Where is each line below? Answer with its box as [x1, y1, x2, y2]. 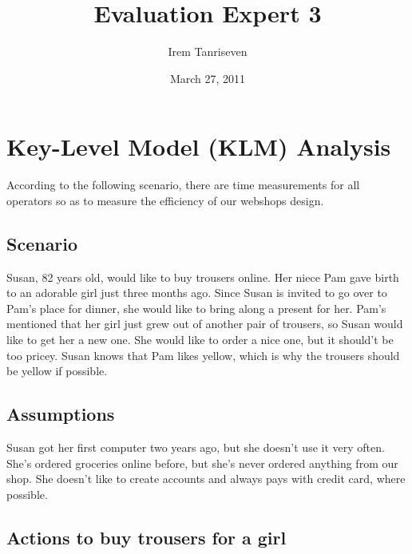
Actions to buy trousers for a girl [6, 524, 287, 549]
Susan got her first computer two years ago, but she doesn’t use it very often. [6, 439, 385, 455]
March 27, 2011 [169, 69, 246, 86]
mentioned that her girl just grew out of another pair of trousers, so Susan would [6, 315, 403, 332]
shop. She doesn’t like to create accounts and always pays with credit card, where [6, 470, 406, 487]
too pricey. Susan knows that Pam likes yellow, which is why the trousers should [6, 346, 400, 363]
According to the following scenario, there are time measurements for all [6, 176, 360, 193]
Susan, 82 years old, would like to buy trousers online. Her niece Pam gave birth [6, 268, 399, 285]
